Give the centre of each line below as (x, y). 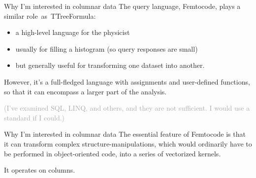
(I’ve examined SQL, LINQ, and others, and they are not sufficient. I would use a (127, 108)
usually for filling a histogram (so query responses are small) (107, 48)
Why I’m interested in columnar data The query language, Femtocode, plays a (122, 6)
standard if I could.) (34, 117)
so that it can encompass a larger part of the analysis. (85, 91)
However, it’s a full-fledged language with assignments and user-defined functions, (127, 81)
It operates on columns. (40, 170)
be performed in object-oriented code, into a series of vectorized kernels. (112, 153)
